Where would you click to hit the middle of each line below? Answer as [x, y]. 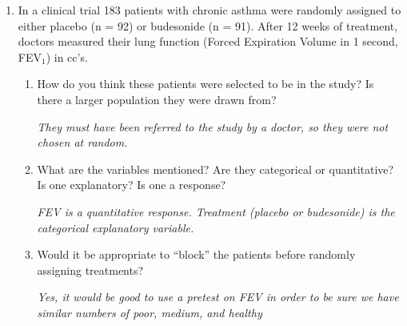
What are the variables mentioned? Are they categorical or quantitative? [215, 169]
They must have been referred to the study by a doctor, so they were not [213, 126]
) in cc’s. [67, 56]
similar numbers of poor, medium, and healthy [150, 312]
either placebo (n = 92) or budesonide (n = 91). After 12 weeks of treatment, [208, 25]
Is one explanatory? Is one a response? [132, 185]
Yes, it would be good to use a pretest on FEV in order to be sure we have [218, 297]
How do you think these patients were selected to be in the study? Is [205, 84]
